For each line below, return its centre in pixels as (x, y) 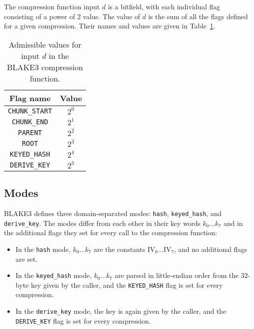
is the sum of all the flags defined (198, 16)
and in (233, 223)
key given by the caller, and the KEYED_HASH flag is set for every (127, 285)
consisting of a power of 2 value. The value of (72, 16)
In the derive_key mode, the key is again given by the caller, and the (121, 311)
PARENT (30, 132)
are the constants (119, 249)
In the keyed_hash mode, (54, 275)
